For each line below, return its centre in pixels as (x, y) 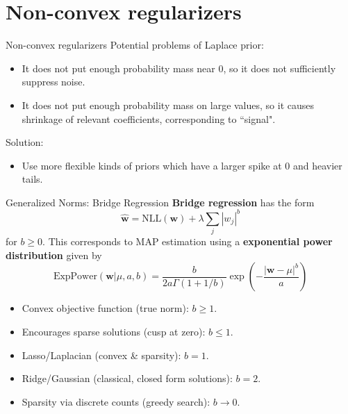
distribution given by (54, 255)
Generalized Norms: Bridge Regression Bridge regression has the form (160, 202)
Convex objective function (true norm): (105, 308)
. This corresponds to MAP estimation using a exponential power (188, 241)
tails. (32, 179)
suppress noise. (53, 82)
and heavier (317, 165)
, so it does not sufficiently (280, 68)
